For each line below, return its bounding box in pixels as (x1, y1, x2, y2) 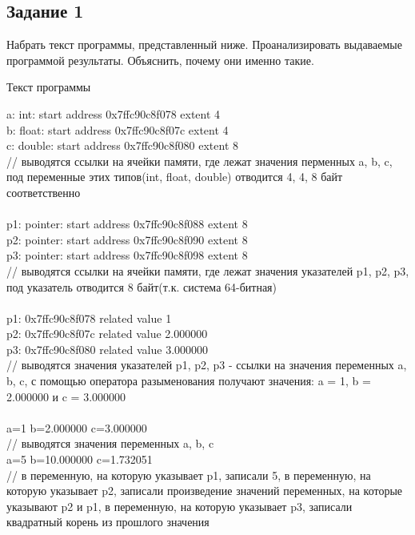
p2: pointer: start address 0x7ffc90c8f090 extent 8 (6, 231, 248, 247)
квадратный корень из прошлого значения (6, 513, 209, 530)
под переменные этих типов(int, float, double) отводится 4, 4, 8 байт (6, 168, 343, 185)
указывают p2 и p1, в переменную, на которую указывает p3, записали (6, 497, 353, 514)
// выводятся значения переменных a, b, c (6, 435, 214, 452)
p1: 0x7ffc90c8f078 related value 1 (6, 309, 172, 326)
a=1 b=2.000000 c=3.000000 (6, 419, 147, 436)
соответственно (6, 183, 81, 200)
